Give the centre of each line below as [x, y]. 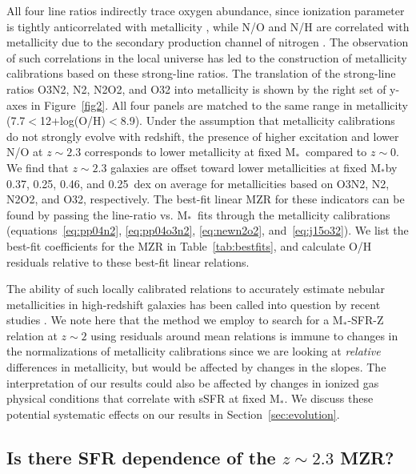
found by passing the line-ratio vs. [90, 214]
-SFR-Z [366, 320]
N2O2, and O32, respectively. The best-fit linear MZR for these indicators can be [206, 199]
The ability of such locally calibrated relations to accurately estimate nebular [196, 289]
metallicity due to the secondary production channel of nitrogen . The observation [208, 42]
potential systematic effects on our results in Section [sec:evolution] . [173, 414]
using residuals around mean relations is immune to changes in [244, 335]
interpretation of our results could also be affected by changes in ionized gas [193, 382]
